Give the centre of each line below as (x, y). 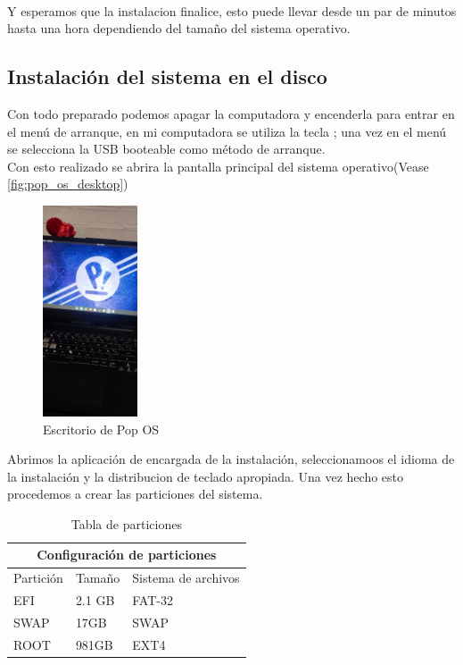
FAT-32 (153, 600)
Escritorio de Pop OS (101, 429)
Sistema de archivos (186, 578)
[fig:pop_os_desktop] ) (68, 184)
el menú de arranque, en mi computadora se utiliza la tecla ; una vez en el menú (227, 131)
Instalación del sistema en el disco (167, 76)
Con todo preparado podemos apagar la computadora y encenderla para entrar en (231, 113)
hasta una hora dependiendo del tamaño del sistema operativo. (179, 28)
